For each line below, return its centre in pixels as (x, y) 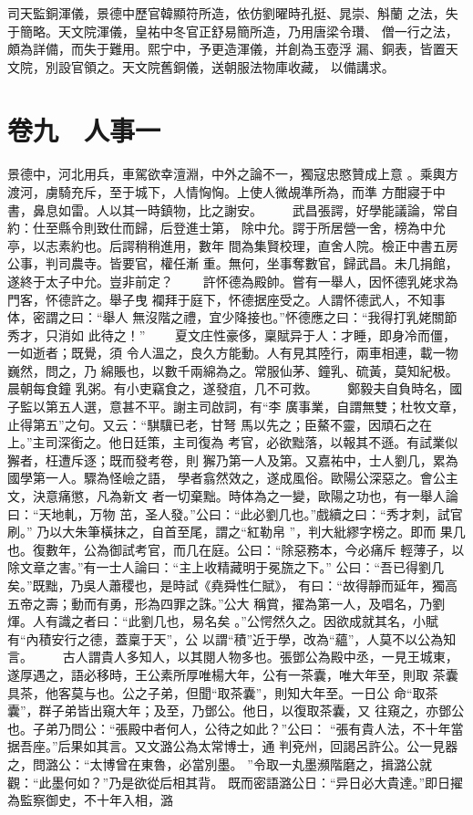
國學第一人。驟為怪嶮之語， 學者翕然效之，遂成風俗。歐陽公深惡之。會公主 (233, 478)
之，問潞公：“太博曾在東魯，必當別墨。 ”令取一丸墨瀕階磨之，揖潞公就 (220, 763)
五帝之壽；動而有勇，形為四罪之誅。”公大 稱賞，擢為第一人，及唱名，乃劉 (226, 603)
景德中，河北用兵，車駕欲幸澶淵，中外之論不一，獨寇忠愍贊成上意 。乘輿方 (233, 174)
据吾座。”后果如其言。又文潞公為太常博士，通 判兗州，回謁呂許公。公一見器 (233, 746)
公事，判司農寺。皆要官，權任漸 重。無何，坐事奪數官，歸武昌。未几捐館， (233, 263)
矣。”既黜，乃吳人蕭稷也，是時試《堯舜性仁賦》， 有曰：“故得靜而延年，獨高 (232, 585)
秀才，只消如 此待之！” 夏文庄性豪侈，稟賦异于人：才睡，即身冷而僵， (231, 334)
